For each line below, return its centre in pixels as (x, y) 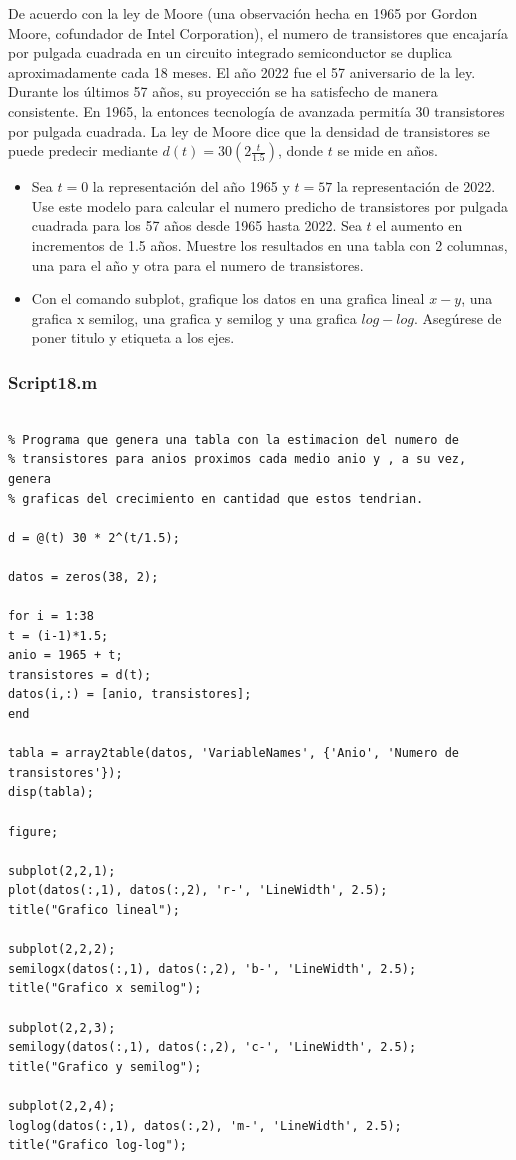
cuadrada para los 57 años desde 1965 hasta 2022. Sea (196, 225)
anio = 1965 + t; (65, 655)
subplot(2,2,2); (62, 949)
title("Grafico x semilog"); (105, 988)
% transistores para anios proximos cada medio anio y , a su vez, (237, 459)
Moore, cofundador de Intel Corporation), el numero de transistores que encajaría (258, 32)
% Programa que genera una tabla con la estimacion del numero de (234, 439)
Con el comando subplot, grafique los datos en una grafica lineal (228, 298)
